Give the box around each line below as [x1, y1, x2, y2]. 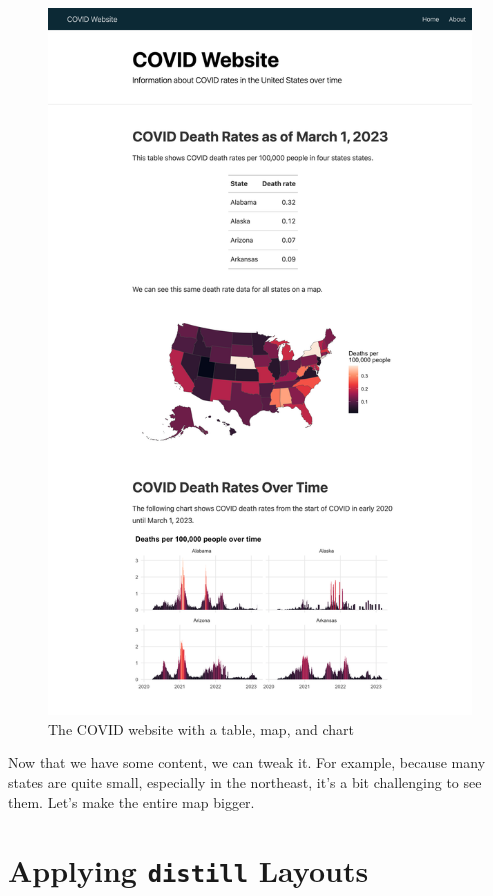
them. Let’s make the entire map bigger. [8, 791, 255, 812]
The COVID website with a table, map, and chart [48, 718, 354, 739]
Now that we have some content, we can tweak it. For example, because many [8, 752, 486, 773]
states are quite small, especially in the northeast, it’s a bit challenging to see [8, 771, 482, 792]
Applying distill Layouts [8, 850, 369, 891]
